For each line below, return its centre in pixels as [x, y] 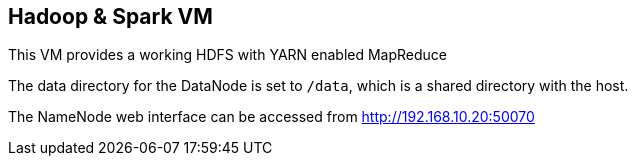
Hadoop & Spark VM [110, 16]
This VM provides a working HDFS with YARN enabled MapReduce [228, 55]
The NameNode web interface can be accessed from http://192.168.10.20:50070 [271, 117]
